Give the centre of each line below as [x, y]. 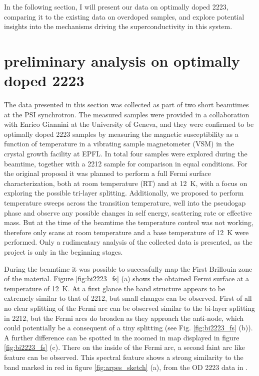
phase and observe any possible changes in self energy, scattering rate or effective [128, 212]
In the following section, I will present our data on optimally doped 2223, [116, 7]
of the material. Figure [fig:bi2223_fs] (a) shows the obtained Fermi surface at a [127, 278]
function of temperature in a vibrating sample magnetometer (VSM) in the [119, 144]
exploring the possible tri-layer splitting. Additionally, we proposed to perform [124, 193]
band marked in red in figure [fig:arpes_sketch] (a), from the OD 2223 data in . [126, 367]
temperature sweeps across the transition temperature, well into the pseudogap [125, 203]
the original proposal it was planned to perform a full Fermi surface [107, 173]
